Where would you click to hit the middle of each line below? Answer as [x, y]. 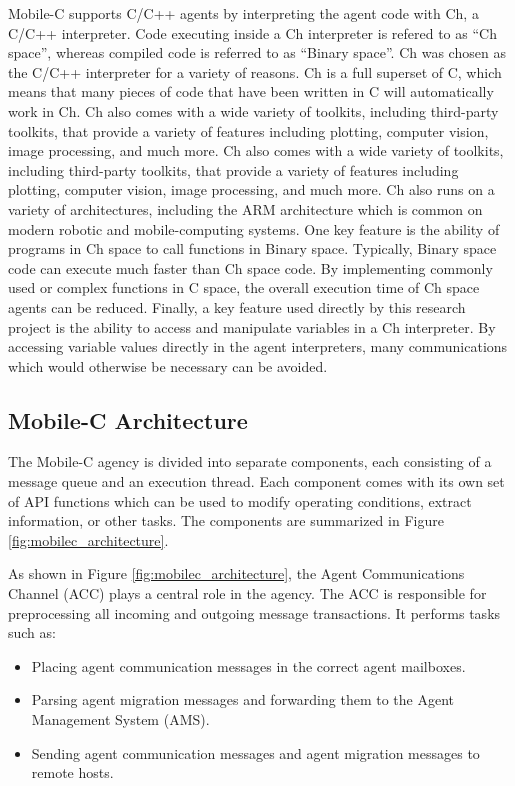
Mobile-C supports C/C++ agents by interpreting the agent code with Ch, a [243, 13]
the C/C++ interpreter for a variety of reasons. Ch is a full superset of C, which [255, 71]
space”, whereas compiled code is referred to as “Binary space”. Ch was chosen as [257, 52]
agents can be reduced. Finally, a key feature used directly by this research [237, 306]
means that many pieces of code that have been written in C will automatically [251, 91]
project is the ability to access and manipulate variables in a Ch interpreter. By [252, 326]
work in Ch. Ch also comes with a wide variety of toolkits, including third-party [253, 110]
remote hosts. [72, 772]
